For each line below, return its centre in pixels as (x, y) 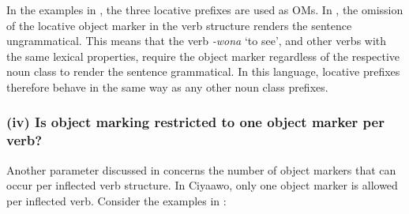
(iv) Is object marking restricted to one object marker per (195, 122)
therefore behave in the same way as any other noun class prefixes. (167, 86)
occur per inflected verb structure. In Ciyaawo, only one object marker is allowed (202, 185)
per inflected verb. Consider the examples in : (116, 200)
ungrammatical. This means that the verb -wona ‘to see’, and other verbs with (197, 41)
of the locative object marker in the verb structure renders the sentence (179, 25)
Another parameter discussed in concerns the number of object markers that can (201, 169)
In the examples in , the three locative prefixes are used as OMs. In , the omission (205, 9)
